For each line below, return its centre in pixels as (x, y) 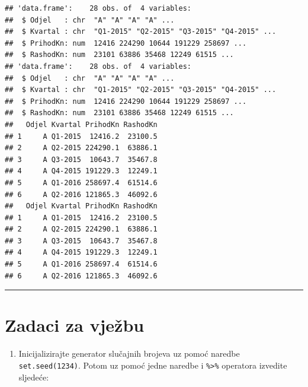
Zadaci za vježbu (75, 325)
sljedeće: (34, 377)
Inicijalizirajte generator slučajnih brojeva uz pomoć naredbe (129, 353)
